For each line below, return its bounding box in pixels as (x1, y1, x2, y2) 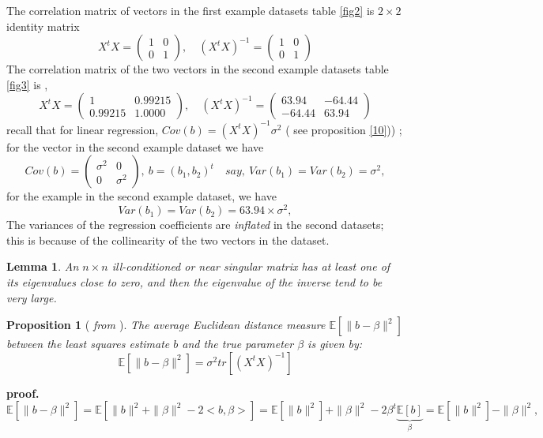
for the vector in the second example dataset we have (6, 138, 264, 155)
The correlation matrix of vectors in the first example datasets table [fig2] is (6, 2, 375, 18)
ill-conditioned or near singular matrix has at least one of (111, 258, 390, 275)
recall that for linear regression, (6, 121, 159, 137)
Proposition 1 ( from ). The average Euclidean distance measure (6, 316, 326, 333)
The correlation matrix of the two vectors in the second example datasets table (6, 61, 389, 77)
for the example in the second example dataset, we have (6, 188, 277, 204)
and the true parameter (182, 335, 294, 352)
